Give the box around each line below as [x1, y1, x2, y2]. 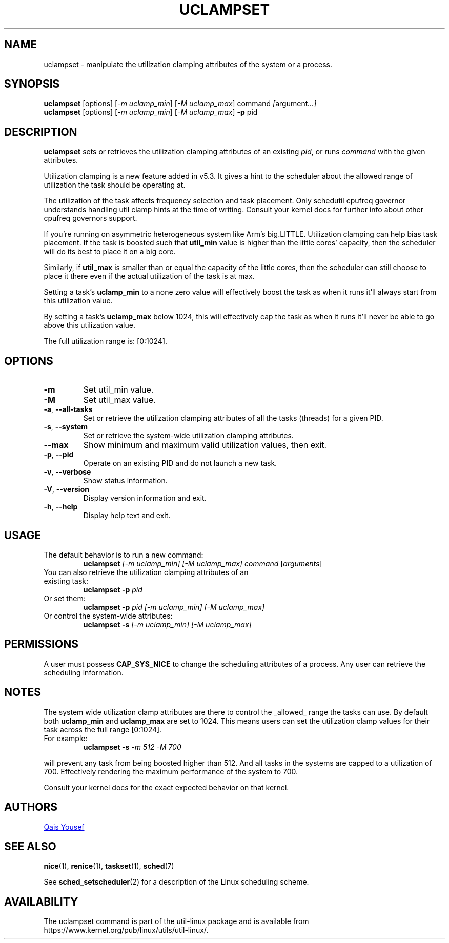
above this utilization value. [44, 321, 135, 330]
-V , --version [44, 485, 89, 494]
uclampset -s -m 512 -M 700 [83, 742, 181, 751]
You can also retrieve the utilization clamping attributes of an [44, 567, 249, 577]
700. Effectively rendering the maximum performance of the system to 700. [44, 767, 298, 776]
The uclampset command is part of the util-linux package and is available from [44, 917, 309, 926]
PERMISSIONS [4, 638, 78, 651]
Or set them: [44, 593, 86, 603]
